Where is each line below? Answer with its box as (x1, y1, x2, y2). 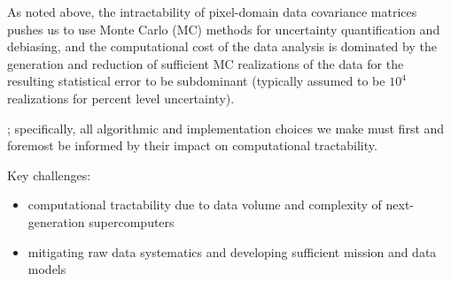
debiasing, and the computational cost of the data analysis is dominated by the (7, 37, 437, 56)
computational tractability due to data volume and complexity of (27, 195, 382, 214)
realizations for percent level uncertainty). (7, 88, 235, 107)
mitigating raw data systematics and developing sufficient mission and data (27, 242, 437, 261)
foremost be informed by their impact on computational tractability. (7, 136, 377, 155)
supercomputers (89, 212, 175, 231)
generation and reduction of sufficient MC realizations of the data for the (7, 54, 404, 72)
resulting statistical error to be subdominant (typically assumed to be (7, 72, 385, 90)
